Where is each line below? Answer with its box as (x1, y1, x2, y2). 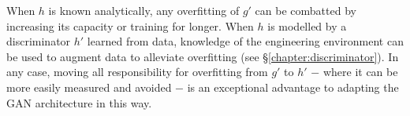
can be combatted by (255, 2, 356, 18)
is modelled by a (267, 17, 347, 34)
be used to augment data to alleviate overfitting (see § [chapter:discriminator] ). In (6, 48, 399, 64)
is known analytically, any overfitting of (48, 2, 240, 18)
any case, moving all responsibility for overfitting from (6, 63, 268, 80)
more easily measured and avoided (6, 78, 172, 95)
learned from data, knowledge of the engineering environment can (87, 33, 404, 49)
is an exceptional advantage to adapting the (187, 78, 399, 95)
